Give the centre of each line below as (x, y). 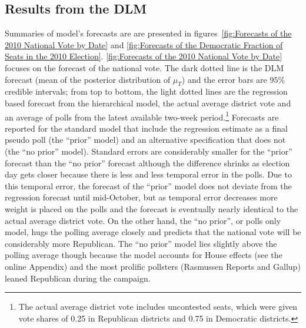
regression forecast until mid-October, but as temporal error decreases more (141, 197)
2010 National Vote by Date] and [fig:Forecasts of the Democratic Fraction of (144, 44)
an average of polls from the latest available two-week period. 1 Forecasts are (142, 116)
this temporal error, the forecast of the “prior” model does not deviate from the (148, 185)
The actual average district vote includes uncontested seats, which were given (158, 307)
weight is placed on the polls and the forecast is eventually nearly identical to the (152, 208)
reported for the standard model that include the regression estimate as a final (146, 128)
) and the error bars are (224, 79)
